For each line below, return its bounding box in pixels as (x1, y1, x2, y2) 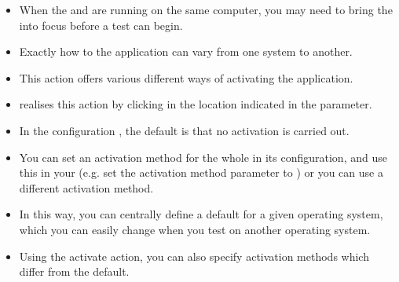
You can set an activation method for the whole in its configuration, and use (19, 148, 387, 165)
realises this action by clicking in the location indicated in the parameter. (19, 96, 372, 112)
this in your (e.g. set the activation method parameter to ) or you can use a (19, 164, 383, 181)
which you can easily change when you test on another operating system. (19, 221, 371, 237)
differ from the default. (19, 263, 130, 280)
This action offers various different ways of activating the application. (19, 69, 353, 86)
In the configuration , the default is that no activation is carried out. (19, 122, 350, 138)
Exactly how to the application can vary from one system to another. (19, 43, 353, 60)
